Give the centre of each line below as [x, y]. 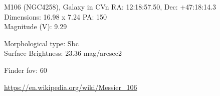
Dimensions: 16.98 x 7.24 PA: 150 [56, 16]
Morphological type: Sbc [42, 43]
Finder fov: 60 [26, 70]
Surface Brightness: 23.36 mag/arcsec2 [63, 53]
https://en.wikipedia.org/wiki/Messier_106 [71, 87]
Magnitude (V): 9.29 [36, 26]
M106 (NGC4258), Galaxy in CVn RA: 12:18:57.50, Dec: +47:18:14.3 [110, 7]
